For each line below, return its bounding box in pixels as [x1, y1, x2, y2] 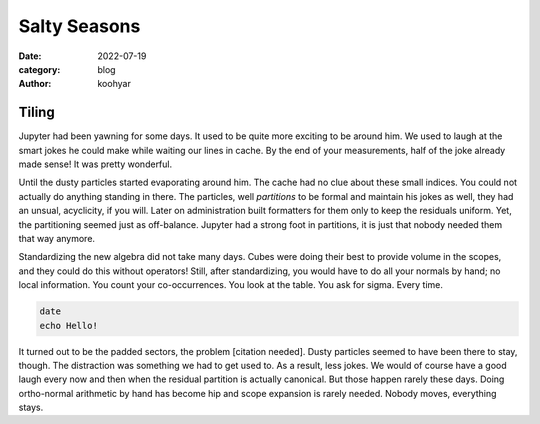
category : [18, 63, 61, 75]
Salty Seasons [18, 15, 141, 37]
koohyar [97, 78, 132, 90]
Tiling [18, 104, 55, 121]
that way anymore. [18, 232, 95, 244]
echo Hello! [39, 320, 99, 331]
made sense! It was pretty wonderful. [18, 158, 173, 170]
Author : [18, 78, 52, 90]
